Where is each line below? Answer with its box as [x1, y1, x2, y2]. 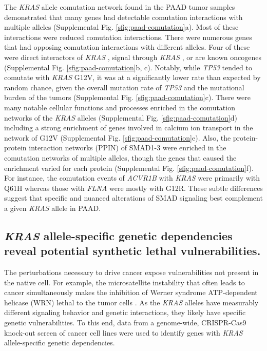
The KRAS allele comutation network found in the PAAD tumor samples [4, 2, 235, 12]
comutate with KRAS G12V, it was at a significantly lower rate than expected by [4, 72, 261, 83]
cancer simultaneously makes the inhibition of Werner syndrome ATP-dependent [4, 287, 258, 298]
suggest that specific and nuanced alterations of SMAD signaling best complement [4, 192, 263, 203]
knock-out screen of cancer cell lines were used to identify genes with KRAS [4, 327, 243, 338]
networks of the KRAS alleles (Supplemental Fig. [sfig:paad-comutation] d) [4, 112, 237, 123]
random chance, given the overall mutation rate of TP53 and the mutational [4, 82, 244, 92]
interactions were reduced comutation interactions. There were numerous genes [4, 31, 252, 42]
